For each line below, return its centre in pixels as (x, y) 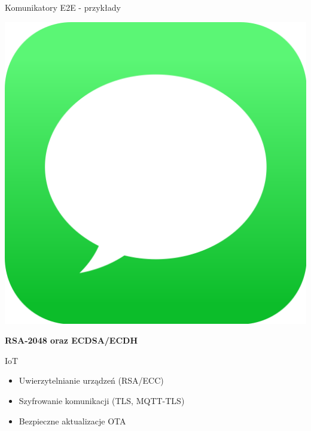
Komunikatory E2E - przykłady (63, 7)
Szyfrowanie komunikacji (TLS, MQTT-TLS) (102, 400)
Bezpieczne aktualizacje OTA (72, 421)
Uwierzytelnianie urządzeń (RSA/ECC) (91, 380)
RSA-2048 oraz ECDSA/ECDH (71, 340)
